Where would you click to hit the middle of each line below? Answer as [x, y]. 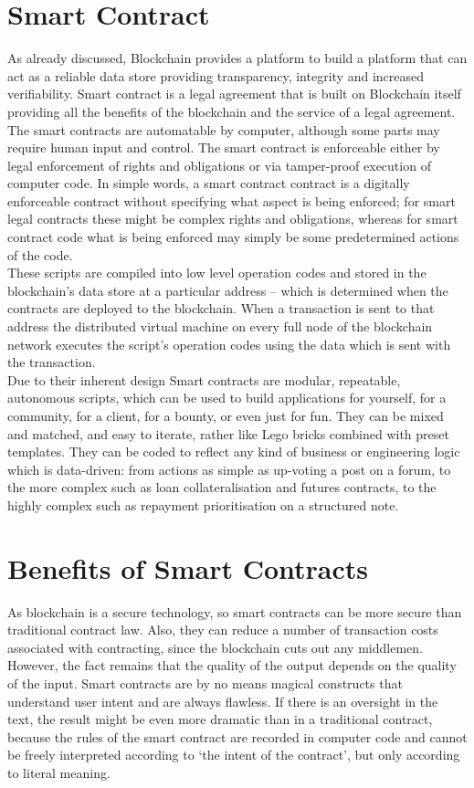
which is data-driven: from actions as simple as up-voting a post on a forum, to [229, 469]
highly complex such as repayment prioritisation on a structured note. [203, 504]
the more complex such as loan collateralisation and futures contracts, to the [222, 487]
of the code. [40, 254]
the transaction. [52, 362]
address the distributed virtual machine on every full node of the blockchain [220, 326]
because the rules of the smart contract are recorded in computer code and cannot [237, 736]
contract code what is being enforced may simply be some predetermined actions [233, 237]
